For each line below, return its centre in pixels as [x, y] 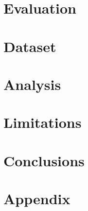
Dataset [30, 46]
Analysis [32, 84]
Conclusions [44, 160]
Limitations [43, 122]
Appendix [37, 199]
